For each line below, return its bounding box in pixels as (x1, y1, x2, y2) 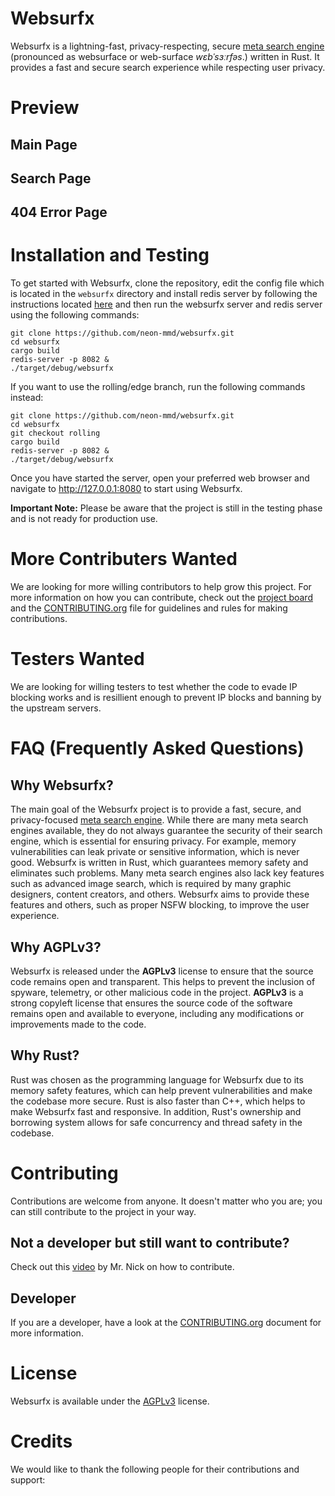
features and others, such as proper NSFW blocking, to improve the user (10, 899, 310, 911)
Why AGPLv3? (10, 938, 102, 956)
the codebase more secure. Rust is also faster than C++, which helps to (10, 1095, 306, 1107)
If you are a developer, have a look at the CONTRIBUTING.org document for (10, 1317, 322, 1329)
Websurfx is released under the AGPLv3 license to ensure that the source (10, 965, 314, 977)
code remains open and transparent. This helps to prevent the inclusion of (10, 975, 316, 987)
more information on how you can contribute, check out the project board (10, 592, 313, 604)
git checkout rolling (10, 428, 101, 439)
